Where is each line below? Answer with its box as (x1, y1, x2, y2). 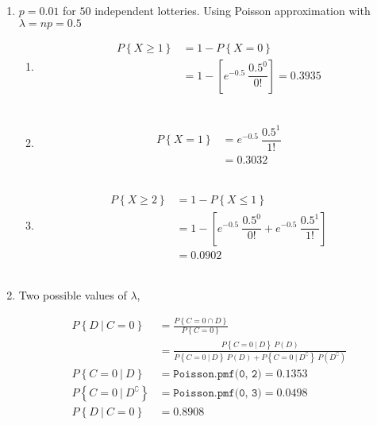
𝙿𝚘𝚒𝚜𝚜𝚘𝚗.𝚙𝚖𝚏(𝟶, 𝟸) (173, 369, 262, 381)
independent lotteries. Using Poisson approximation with (94, 2, 371, 18)
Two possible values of (18, 287, 127, 303)
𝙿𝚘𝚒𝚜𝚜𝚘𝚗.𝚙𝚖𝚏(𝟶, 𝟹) (173, 388, 262, 400)
